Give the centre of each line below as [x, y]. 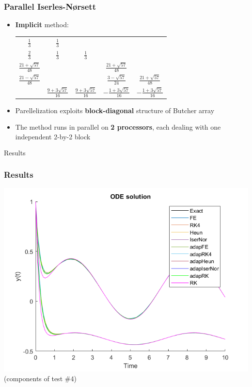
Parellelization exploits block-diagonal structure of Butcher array [115, 110]
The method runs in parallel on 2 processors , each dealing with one [118, 126]
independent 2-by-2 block [53, 136]
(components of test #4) [40, 378]
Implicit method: [42, 25]
